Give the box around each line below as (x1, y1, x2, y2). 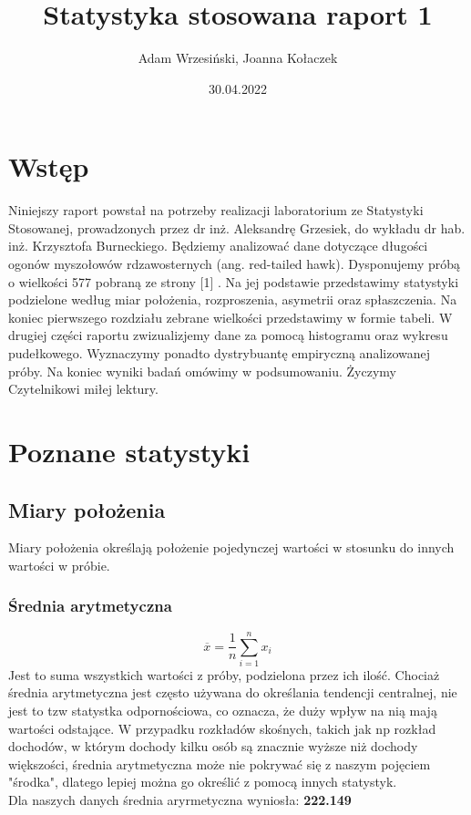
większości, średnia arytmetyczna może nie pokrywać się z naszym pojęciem (8, 754, 431, 773)
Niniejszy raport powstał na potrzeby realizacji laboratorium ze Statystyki (8, 201, 424, 220)
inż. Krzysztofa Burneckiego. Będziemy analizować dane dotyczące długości (8, 236, 428, 255)
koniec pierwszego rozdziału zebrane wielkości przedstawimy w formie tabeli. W (8, 307, 453, 326)
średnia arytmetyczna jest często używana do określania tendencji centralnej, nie (8, 683, 457, 702)
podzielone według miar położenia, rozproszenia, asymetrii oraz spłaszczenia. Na (8, 290, 457, 309)
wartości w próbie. (8, 555, 110, 574)
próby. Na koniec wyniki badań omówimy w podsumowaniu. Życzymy (8, 361, 396, 380)
